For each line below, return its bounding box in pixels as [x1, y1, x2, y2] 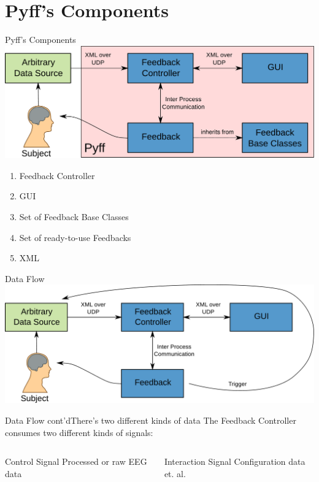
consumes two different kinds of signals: [5, 426, 153, 438]
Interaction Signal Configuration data [164, 455, 306, 468]
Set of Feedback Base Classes [19, 210, 129, 223]
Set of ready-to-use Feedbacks [19, 231, 131, 243]
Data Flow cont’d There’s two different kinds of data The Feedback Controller [5, 413, 296, 426]
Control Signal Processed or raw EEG [5, 455, 147, 468]
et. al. [164, 467, 186, 480]
